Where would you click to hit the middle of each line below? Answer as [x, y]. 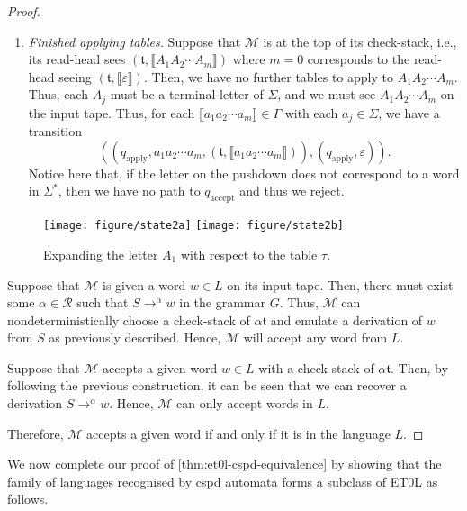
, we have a [409, 112]
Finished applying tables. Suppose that [135, 41]
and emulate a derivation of [346, 319]
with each [311, 112]
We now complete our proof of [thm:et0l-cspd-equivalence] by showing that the [225, 464]
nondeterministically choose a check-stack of [129, 319]
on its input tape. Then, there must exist [340, 284]
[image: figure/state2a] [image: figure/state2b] [193, 226]
